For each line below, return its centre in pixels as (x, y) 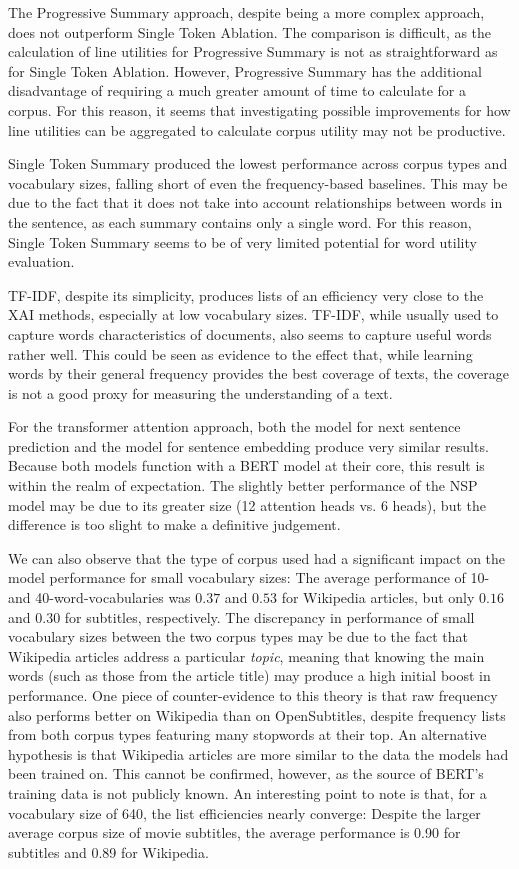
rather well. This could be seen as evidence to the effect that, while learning (240, 353)
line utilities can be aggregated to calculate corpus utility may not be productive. (257, 129)
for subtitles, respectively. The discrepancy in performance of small (269, 616)
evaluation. (41, 261)
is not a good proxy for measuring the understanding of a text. (200, 392)
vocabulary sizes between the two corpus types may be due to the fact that (238, 636)
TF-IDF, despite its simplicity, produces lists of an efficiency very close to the (246, 294)
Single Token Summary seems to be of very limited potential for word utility (242, 241)
